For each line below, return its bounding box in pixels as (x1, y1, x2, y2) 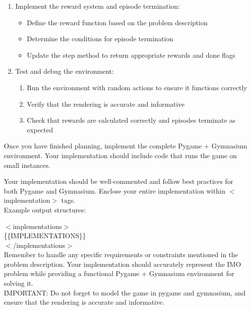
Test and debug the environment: (15, 66, 114, 76)
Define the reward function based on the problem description (27, 17, 208, 27)
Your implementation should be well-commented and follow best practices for (4, 176, 234, 186)
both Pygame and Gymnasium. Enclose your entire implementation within (4, 185, 225, 196)
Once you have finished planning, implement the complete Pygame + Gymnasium (4, 141, 248, 151)
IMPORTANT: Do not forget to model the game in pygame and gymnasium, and (4, 287, 246, 297)
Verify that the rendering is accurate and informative (27, 98, 185, 109)
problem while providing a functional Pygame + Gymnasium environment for (4, 268, 235, 278)
